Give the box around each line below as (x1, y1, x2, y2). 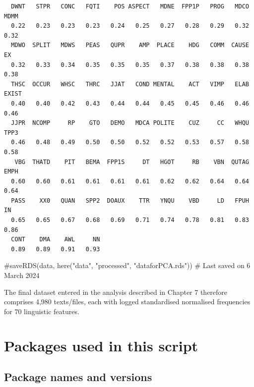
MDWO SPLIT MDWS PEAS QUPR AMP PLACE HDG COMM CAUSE (11, 42, 249, 49)
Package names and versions (4, 369, 152, 385)
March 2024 (4, 270, 40, 280)
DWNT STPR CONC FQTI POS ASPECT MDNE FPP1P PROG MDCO (11, 3, 249, 10)
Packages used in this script (4, 335, 198, 355)
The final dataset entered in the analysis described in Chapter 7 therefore (4, 286, 228, 297)
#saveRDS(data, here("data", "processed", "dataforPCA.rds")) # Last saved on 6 (4, 260, 251, 271)
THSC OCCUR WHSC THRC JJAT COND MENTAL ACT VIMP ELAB (11, 80, 249, 88)
